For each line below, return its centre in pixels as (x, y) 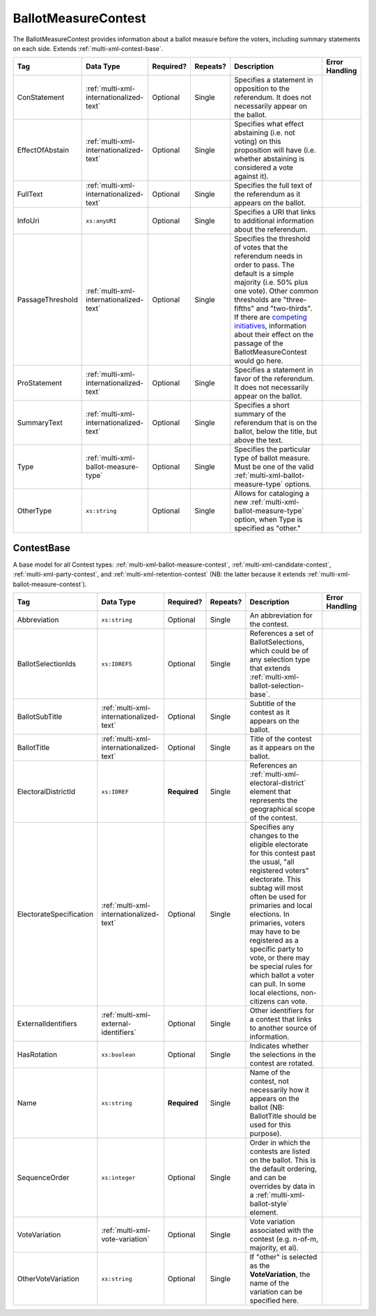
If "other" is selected (283, 1257)
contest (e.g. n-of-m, (284, 1239)
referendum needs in (268, 256)
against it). (252, 177)
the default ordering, (283, 1169)
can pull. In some (277, 984)
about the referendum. (271, 230)
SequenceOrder (43, 1178)
